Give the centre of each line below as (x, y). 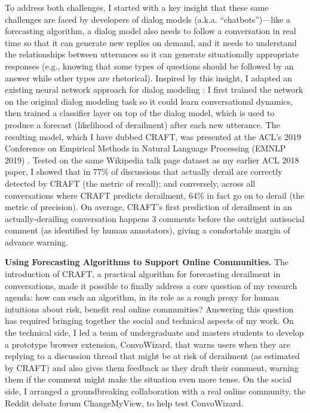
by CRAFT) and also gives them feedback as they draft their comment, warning (152, 367)
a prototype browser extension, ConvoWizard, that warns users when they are (148, 344)
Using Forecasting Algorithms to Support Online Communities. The (147, 262)
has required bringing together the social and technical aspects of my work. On (149, 321)
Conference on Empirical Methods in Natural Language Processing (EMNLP (145, 148)
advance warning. (36, 242)
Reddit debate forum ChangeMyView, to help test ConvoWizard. (124, 403)
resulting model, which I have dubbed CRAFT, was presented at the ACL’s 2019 (153, 136)
